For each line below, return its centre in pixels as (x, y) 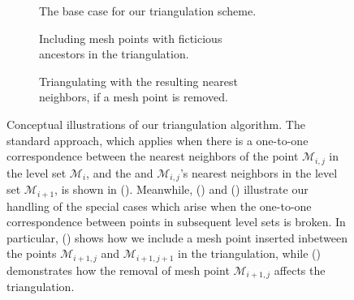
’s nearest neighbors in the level (259, 172)
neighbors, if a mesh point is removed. (134, 97)
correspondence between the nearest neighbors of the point (153, 156)
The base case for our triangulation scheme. (148, 11)
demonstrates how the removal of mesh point (118, 270)
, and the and (120, 172)
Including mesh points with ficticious (131, 38)
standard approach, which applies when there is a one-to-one (158, 140)
